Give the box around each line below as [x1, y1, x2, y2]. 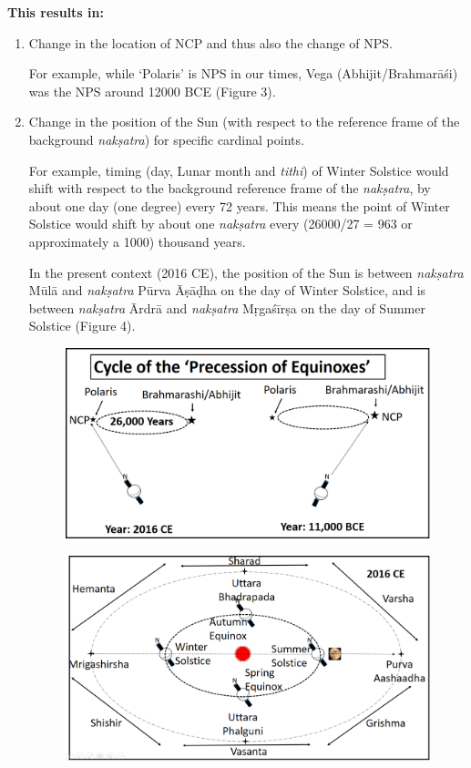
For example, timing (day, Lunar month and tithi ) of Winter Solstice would [28, 160, 449, 179]
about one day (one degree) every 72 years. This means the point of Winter [28, 196, 450, 215]
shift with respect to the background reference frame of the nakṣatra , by [28, 179, 431, 198]
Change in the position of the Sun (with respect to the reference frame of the [28, 112, 460, 131]
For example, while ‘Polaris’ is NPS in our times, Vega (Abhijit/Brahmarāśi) [28, 64, 458, 83]
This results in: [7, 3, 104, 21]
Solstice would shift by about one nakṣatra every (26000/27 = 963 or [28, 214, 413, 233]
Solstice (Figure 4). [28, 316, 136, 335]
